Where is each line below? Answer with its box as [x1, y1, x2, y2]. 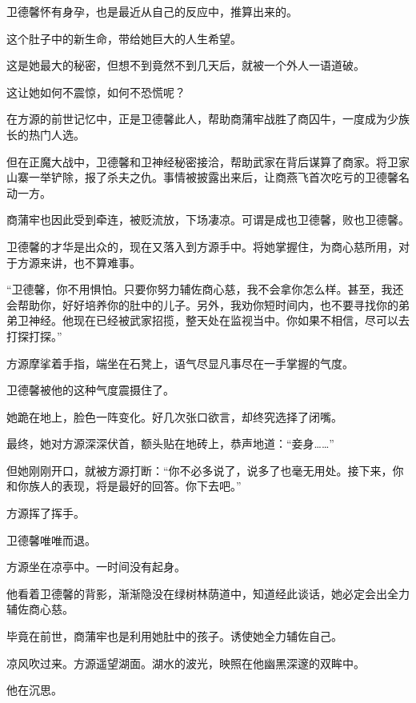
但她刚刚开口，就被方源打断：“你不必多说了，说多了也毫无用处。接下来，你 [6, 461, 404, 478]
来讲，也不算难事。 [39, 254, 141, 270]
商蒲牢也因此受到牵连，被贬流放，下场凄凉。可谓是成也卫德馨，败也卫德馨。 [6, 211, 410, 228]
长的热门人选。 [6, 126, 85, 142]
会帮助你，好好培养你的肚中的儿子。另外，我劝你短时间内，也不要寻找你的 [6, 296, 398, 313]
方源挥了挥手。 [6, 505, 85, 521]
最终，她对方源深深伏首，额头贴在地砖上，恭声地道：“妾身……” [6, 435, 334, 452]
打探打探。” [6, 327, 62, 344]
